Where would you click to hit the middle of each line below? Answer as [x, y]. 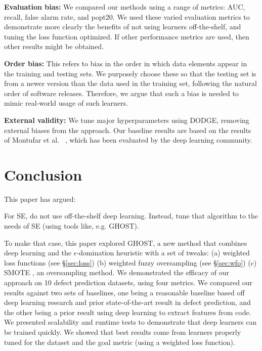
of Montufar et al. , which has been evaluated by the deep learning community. [128, 140]
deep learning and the [38, 253]
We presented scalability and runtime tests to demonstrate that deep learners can [130, 322]
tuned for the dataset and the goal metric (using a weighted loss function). [120, 342]
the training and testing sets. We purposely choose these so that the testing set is [130, 73]
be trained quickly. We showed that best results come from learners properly [123, 332]
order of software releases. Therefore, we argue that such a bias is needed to [121, 93]
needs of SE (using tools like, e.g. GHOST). [72, 226]
